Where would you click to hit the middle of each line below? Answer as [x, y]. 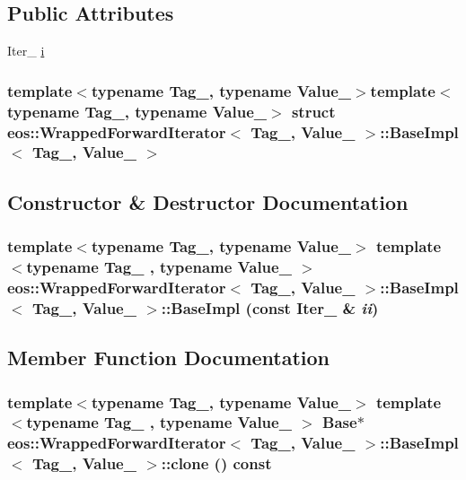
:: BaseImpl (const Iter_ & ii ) [270, 307]
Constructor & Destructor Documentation [208, 201]
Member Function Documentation [169, 358]
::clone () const [216, 463]
